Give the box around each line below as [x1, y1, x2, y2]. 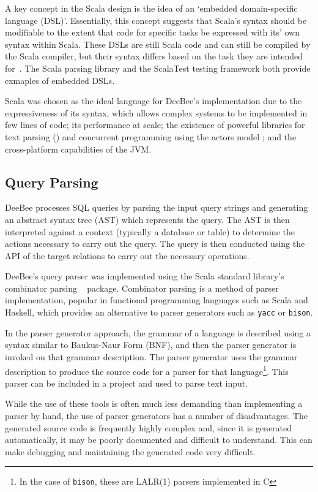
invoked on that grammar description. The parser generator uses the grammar [5, 350, 298, 363]
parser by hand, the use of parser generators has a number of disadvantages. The [5, 409, 308, 422]
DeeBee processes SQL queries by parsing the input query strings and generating [5, 201, 308, 214]
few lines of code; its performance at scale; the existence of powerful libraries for [5, 118, 305, 131]
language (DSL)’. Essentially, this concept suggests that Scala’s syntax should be [5, 13, 307, 26]
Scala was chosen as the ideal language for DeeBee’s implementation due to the [5, 94, 302, 107]
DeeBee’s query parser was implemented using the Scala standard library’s [5, 270, 284, 282]
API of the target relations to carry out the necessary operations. [5, 249, 250, 262]
